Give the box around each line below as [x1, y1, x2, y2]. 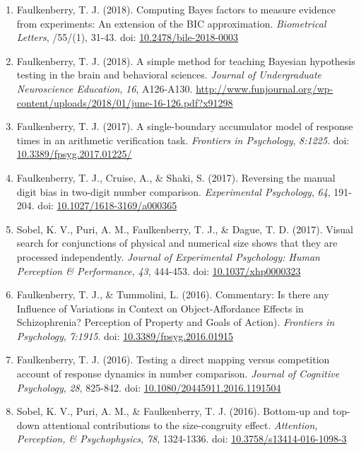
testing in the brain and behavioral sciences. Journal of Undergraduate [16, 67, 322, 82]
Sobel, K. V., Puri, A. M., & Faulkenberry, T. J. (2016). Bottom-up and [16, 404, 330, 418]
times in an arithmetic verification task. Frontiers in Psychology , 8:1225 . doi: [16, 132, 350, 147]
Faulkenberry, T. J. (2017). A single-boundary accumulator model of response [16, 119, 353, 134]
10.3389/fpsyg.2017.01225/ [16, 146, 132, 161]
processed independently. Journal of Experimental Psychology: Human [16, 249, 320, 264]
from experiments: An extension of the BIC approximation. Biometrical [16, 16, 326, 30]
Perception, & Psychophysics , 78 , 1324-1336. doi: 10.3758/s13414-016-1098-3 [16, 431, 347, 446]
